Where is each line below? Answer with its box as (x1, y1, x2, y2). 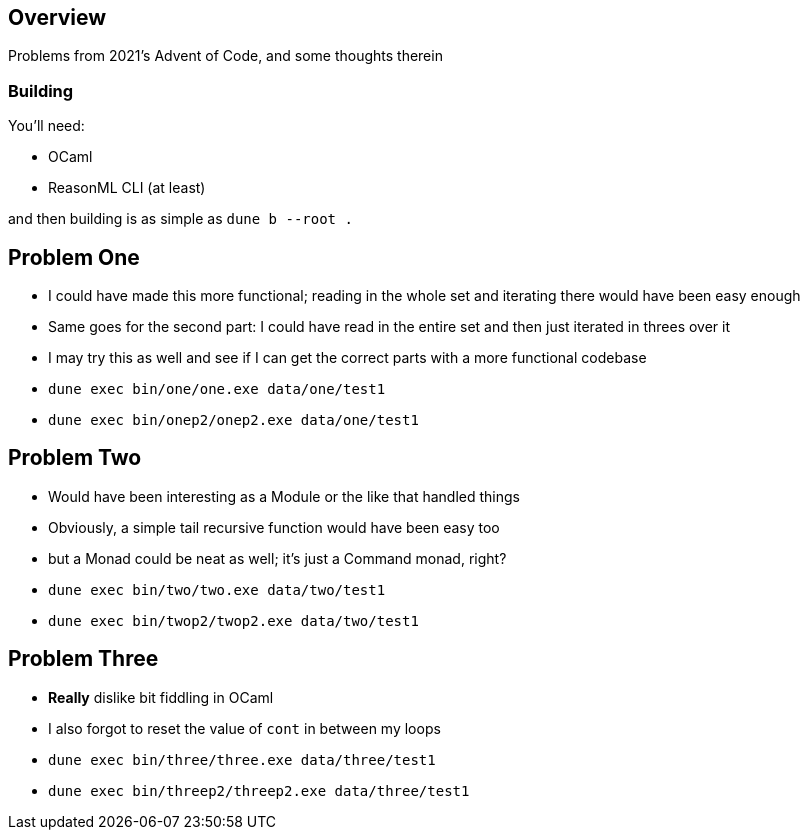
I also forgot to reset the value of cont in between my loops (48, 719, 441, 737)
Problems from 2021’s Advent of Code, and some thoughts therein (8, 47, 443, 65)
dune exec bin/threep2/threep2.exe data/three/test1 (48, 782, 470, 799)
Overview (8, 5, 107, 30)
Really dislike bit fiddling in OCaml (48, 688, 274, 706)
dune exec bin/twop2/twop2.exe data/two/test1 (48, 612, 419, 629)
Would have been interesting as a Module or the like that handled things (48, 487, 520, 505)
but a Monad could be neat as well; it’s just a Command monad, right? (48, 549, 507, 567)
